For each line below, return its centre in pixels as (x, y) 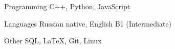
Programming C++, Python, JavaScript (67, 6)
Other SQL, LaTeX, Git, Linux (53, 41)
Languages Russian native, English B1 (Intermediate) (88, 23)
